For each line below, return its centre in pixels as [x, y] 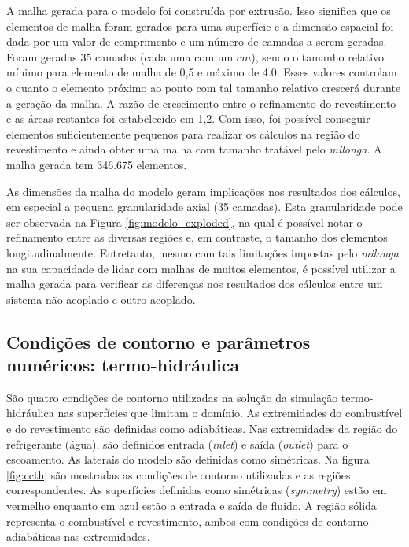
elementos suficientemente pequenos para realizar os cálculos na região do [183, 133]
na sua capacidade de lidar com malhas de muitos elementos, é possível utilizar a [201, 268]
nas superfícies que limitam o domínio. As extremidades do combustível [230, 413]
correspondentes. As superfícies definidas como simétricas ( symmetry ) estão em [197, 490]
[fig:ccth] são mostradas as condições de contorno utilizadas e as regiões [179, 474]
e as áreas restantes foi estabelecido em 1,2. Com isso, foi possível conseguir [188, 118]
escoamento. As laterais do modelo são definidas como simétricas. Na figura [188, 459]
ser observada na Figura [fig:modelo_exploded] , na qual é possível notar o [184, 222]
